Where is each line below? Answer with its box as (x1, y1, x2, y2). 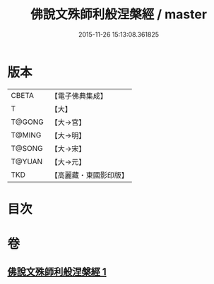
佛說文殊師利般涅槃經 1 (7, 266, 107, 278)
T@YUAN (11, 156, 43, 166)
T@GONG (11, 117, 44, 127)
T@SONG (11, 143, 44, 153)
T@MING (11, 130, 42, 140)
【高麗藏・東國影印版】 (50, 170, 129, 180)
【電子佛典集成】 (50, 91, 107, 101)
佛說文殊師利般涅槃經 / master (30, 6, 207, 23)
